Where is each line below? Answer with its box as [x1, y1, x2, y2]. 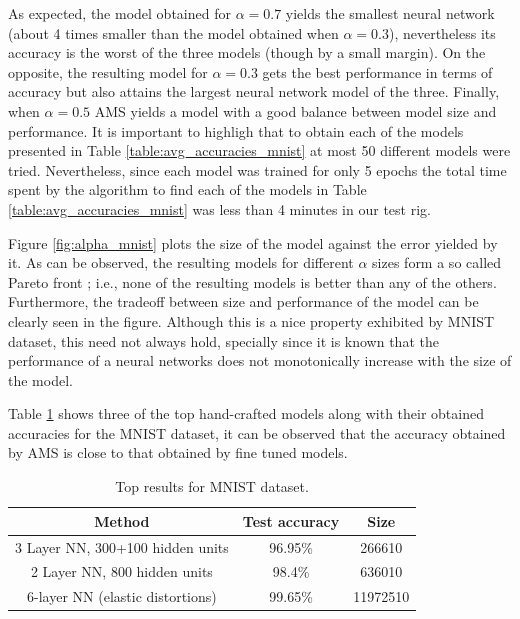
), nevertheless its [388, 22, 496, 43]
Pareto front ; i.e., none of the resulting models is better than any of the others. [8, 271, 497, 292]
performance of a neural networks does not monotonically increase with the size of [8, 350, 512, 371]
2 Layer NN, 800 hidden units [30, 561, 213, 582]
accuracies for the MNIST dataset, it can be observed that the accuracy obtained [8, 422, 506, 443]
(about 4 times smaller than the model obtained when [8, 22, 339, 43]
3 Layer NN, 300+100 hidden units [15, 536, 229, 557]
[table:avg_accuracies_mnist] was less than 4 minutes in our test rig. [8, 198, 431, 219]
